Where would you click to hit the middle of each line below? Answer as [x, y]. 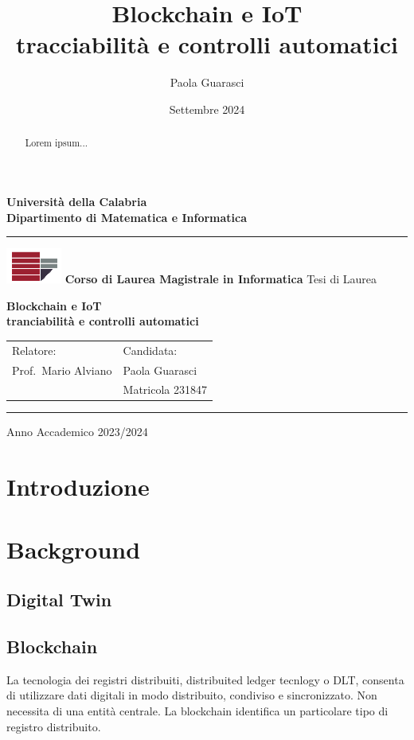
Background [74, 549]
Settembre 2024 [207, 109]
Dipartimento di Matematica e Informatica [127, 217]
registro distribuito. [54, 726]
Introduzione [78, 487]
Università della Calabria [77, 201]
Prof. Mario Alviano [62, 370]
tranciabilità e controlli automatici [103, 321]
